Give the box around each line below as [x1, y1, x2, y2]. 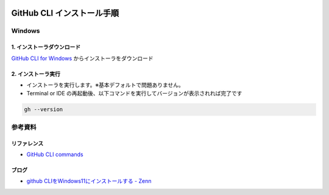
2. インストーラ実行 [11, 70, 61, 77]
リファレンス [11, 140, 44, 147]
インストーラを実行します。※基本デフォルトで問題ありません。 [26, 81, 184, 88]
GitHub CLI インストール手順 [11, 8, 119, 18]
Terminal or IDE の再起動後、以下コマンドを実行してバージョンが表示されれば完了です [26, 90, 242, 97]
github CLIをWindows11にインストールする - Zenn [26, 177, 152, 185]
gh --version [24, 106, 63, 113]
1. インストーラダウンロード [11, 43, 81, 51]
